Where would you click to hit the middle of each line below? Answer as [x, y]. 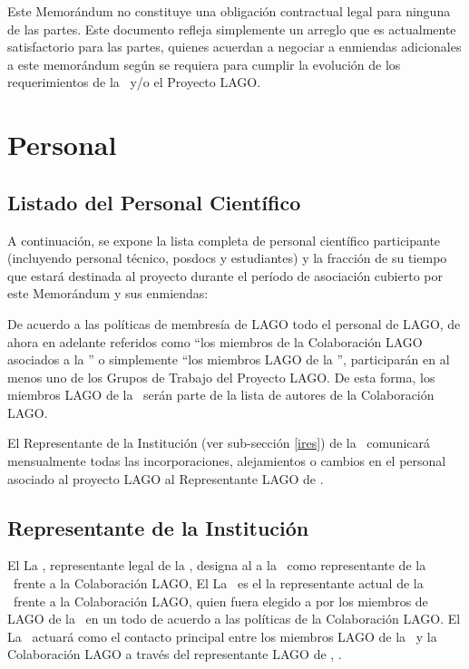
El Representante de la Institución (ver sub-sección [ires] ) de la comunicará [219, 443]
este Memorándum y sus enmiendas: [108, 293]
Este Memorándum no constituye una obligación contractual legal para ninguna [229, 11]
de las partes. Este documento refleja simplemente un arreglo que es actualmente [232, 29]
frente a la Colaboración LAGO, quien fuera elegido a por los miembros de [220, 601]
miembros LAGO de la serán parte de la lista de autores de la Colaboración [221, 395]
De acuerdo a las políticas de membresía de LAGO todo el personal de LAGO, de [234, 323]
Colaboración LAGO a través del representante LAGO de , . [175, 654]
